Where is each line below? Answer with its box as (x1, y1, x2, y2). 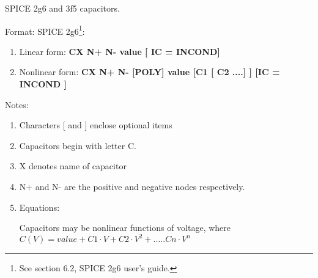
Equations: (19, 200, 60, 213)
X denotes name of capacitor (19, 159, 127, 172)
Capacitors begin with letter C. (19, 139, 136, 152)
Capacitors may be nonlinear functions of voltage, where (19, 221, 231, 234)
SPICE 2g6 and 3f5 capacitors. (5, 2, 120, 14)
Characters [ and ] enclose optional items (19, 119, 172, 131)
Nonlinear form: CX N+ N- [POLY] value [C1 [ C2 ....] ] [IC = (19, 65, 280, 78)
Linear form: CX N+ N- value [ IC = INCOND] (19, 45, 220, 57)
